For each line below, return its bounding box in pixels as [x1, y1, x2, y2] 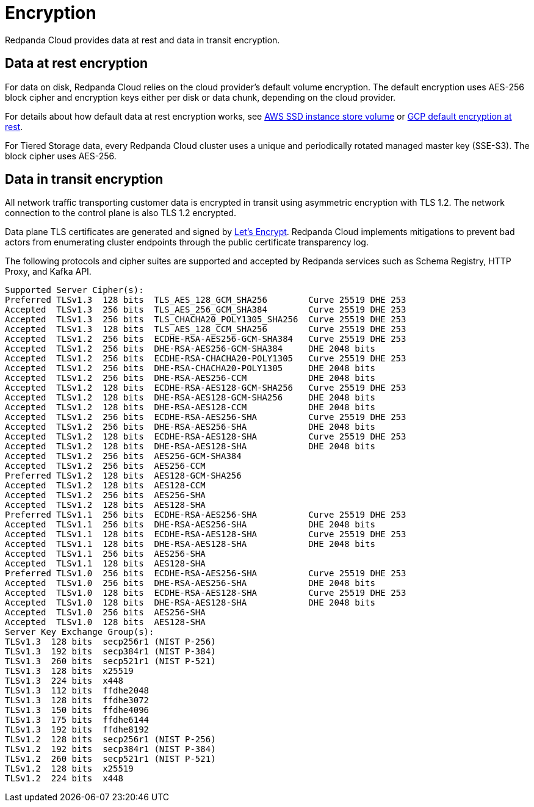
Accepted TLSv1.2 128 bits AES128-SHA [5, 500, 206, 510]
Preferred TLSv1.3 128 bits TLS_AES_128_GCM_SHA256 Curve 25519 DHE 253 [5, 295, 406, 305]
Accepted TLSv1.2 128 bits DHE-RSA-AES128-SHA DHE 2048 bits [5, 441, 375, 452]
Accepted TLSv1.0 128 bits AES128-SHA [5, 617, 206, 628]
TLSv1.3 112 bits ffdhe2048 [5, 686, 150, 696]
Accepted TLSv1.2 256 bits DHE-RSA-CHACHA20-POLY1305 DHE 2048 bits [5, 363, 375, 374]
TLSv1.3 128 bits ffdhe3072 [5, 695, 150, 706]
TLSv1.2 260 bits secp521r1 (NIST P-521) [5, 754, 216, 764]
